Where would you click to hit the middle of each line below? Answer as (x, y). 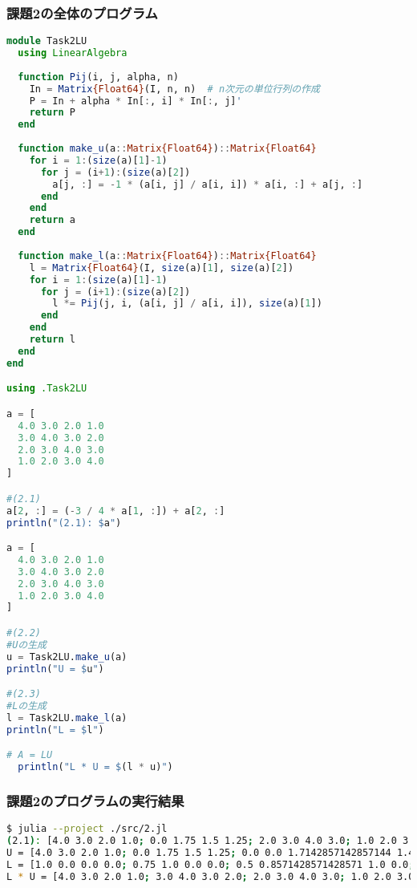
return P (52, 113)
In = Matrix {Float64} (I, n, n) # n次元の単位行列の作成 (174, 89)
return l (52, 340)
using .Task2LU (47, 389)
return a (52, 220)
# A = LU (30, 755)
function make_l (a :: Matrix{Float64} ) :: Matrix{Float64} (167, 255)
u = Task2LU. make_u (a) (67, 657)
